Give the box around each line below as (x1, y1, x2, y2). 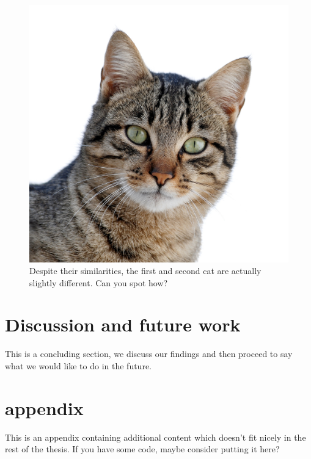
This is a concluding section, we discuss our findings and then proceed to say (5, 347, 293, 360)
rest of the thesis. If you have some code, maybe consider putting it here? (5, 443, 280, 455)
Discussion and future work (5, 312, 241, 337)
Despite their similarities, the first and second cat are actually (29, 264, 262, 277)
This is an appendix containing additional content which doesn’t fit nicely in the (5, 430, 306, 443)
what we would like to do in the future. (5, 360, 152, 372)
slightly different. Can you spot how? (29, 276, 168, 289)
